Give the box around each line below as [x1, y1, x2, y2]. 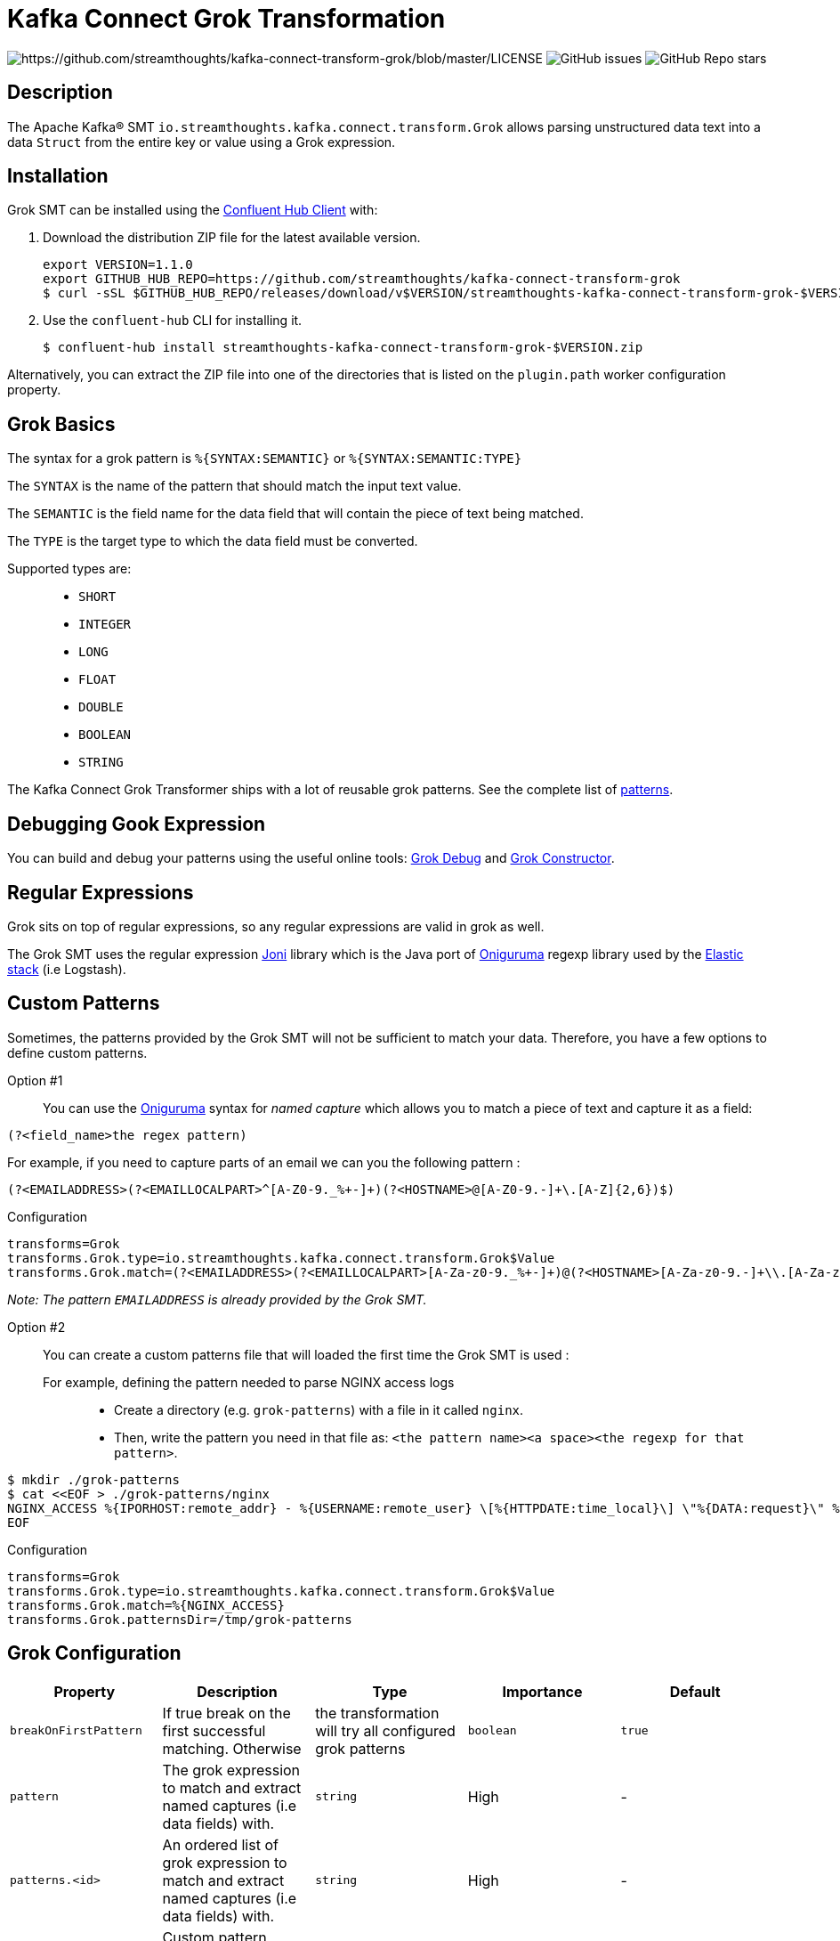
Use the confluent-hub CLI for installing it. [43, 313, 303, 329]
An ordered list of [162, 1835, 279, 1854]
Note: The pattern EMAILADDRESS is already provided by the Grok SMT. [7, 1291, 427, 1307]
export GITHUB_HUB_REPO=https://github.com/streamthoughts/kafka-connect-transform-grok [43, 272, 681, 287]
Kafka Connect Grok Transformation [7, 4, 446, 34]
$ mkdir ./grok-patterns [7, 1472, 180, 1487]
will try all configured [315, 1721, 456, 1740]
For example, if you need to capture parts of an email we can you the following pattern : [7, 1154, 521, 1170]
